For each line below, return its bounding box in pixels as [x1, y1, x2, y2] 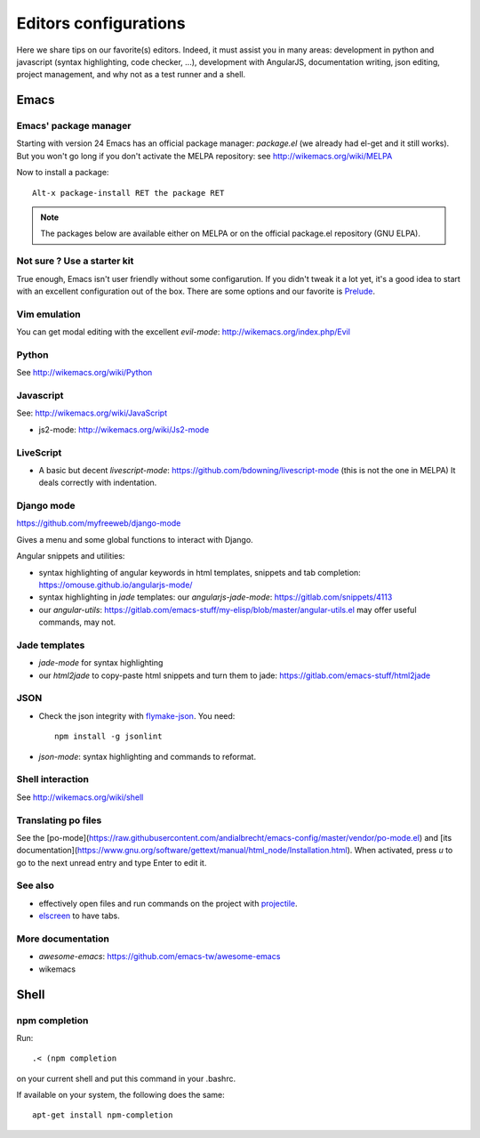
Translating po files [16, 814, 102, 827]
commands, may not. [38, 617, 116, 627]
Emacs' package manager [16, 120, 132, 133]
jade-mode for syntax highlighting [38, 658, 164, 668]
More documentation [16, 932, 110, 945]
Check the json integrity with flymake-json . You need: [38, 710, 236, 721]
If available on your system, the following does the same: [16, 1090, 226, 1101]
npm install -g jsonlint [54, 731, 163, 742]
